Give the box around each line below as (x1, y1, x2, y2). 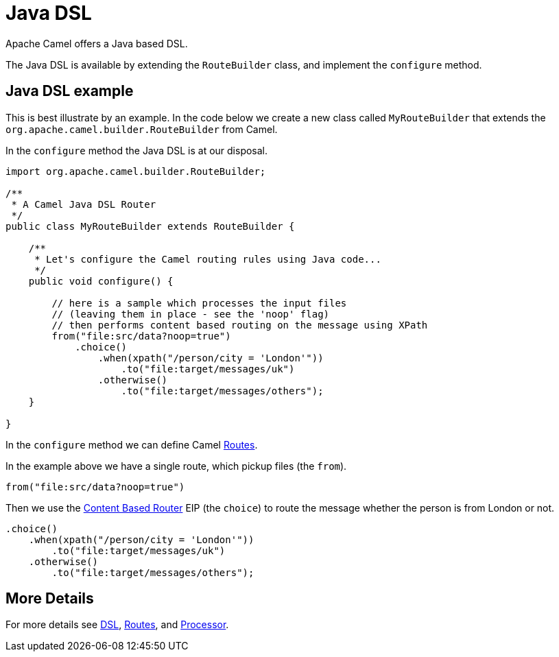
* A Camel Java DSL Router (11, 198, 156, 210)
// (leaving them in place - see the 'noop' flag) (51, 308, 330, 320)
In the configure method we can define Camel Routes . (5, 438, 258, 451)
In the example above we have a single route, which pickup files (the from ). (5, 459, 347, 472)
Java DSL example (5, 82, 134, 100)
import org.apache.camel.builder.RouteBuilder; (5, 165, 266, 177)
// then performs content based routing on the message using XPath (51, 319, 428, 331)
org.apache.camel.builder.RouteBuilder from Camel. (5, 123, 278, 135)
